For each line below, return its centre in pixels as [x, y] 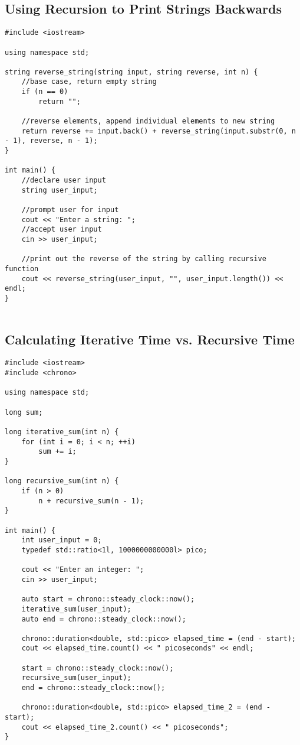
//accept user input [62, 230]
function [22, 269]
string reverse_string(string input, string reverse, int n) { [131, 72]
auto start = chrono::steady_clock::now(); [108, 599]
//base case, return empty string [89, 82]
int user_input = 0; [62, 540]
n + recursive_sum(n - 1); [91, 501]
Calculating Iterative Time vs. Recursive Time [150, 339]
